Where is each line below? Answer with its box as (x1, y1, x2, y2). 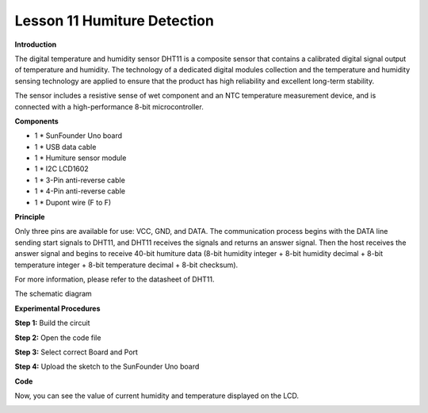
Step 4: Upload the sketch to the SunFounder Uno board (14, 361, 200, 372)
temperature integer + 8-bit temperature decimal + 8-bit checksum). (14, 260, 239, 270)
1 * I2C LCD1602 (34, 164, 89, 174)
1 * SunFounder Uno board (34, 131, 123, 140)
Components (14, 116, 59, 126)
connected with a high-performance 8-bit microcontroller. (14, 101, 204, 111)
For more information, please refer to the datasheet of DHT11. (14, 274, 215, 284)
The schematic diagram (14, 289, 93, 299)
